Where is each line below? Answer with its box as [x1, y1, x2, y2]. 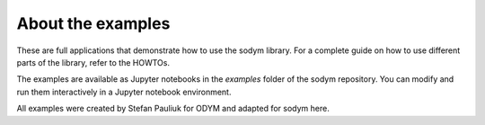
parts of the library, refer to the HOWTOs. [16, 57, 171, 67]
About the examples [16, 13, 171, 33]
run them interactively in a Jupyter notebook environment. [16, 86, 232, 97]
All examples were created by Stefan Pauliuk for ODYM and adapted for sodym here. [16, 103, 330, 114]
